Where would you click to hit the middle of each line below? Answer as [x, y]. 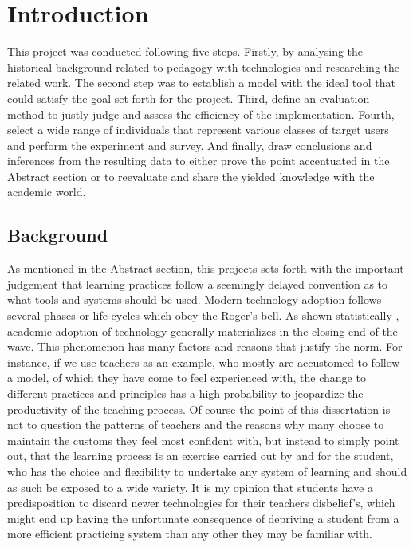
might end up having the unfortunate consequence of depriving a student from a [203, 518]
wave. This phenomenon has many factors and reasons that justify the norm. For [205, 346]
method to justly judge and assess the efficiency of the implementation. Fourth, [201, 114]
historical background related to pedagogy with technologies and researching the [203, 67]
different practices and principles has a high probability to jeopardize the [185, 394]
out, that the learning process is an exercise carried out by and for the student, [201, 456]
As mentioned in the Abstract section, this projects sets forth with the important [206, 268]
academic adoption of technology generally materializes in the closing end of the [203, 331]
